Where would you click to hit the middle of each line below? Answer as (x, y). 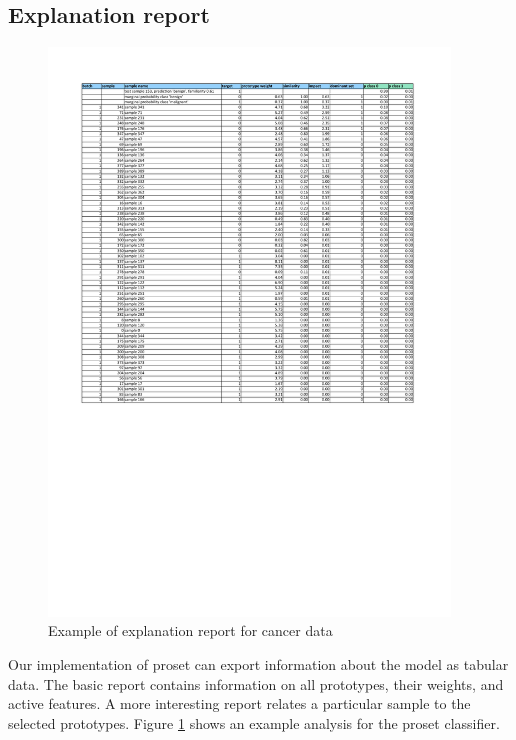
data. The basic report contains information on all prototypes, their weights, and (256, 683)
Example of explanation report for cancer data (190, 630)
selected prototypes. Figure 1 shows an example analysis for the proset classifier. (254, 722)
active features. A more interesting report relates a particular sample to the (239, 703)
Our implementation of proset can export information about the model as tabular (258, 664)
